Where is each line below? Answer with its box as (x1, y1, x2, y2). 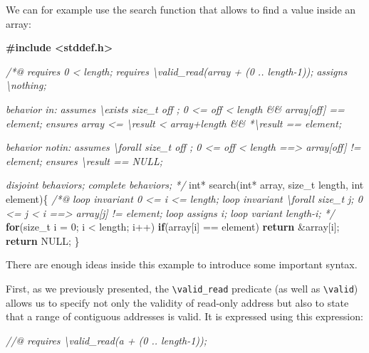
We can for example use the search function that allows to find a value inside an (6, 2, 356, 16)
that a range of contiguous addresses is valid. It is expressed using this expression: (6, 309, 363, 324)
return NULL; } (6, 233, 80, 248)
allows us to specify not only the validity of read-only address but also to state (6, 295, 349, 310)
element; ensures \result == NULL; (6, 153, 163, 168)
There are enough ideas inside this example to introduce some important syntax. (6, 257, 358, 272)
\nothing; (6, 78, 46, 93)
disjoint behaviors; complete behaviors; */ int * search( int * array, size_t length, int (6, 177, 364, 192)
